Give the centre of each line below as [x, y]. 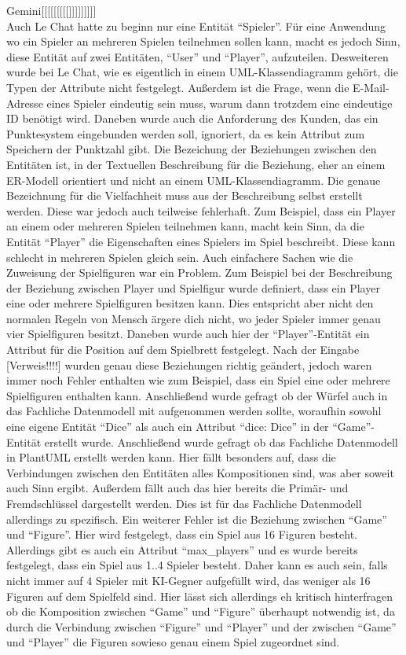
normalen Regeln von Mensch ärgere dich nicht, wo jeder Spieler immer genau [194, 318]
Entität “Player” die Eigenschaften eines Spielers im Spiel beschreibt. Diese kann [201, 241]
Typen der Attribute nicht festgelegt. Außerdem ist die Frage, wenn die [178, 87]
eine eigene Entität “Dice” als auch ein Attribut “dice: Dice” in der [168, 427]
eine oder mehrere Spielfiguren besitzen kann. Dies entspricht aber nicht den [190, 303]
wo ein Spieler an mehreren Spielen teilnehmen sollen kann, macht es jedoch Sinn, [203, 41]
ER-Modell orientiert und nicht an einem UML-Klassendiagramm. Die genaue [194, 180]
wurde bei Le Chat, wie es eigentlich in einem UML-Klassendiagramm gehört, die [202, 72]
